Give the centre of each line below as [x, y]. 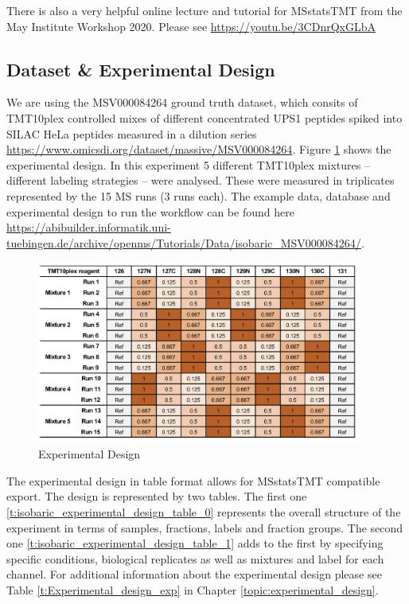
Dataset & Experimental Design [141, 69]
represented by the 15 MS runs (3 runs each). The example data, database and [199, 195]
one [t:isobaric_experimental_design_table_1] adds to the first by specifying [195, 543]
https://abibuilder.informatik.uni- [89, 227]
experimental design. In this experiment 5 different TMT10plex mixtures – [188, 164]
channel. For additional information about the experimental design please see [194, 574]
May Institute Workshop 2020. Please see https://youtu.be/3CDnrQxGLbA [191, 26]
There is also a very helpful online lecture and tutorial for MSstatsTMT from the [204, 10]
